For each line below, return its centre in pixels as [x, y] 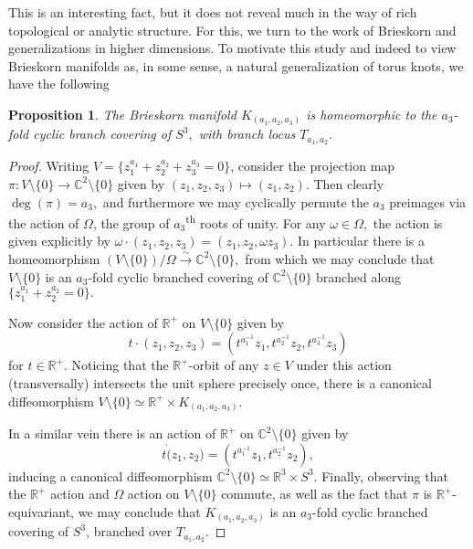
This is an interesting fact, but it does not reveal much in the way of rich [213, 12]
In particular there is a [362, 241]
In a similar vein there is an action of [112, 433]
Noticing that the [120, 365]
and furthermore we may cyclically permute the [236, 201]
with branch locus [247, 134]
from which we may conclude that [340, 258]
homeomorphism [54, 258]
